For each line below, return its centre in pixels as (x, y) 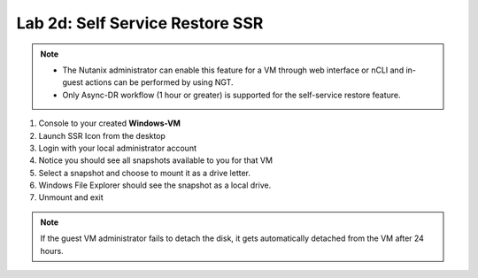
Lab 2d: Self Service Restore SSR (140, 23)
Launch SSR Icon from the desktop (102, 135)
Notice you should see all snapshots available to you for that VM (156, 160)
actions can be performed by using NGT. (159, 82)
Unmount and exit (71, 197)
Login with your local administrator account (118, 148)
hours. (52, 251)
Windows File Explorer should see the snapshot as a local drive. (155, 185)
